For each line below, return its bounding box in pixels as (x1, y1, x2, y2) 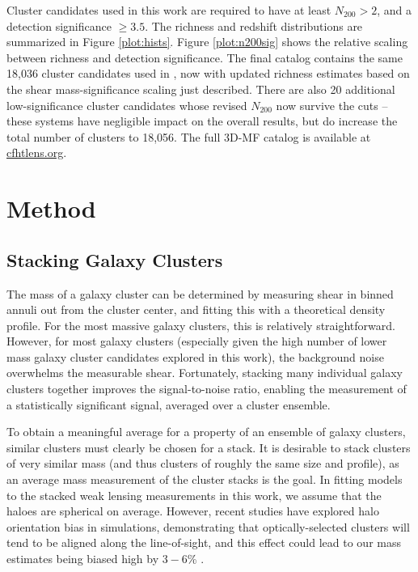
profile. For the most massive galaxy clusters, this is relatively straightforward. (6, 316, 395, 333)
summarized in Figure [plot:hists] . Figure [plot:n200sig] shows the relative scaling (6, 33, 408, 50)
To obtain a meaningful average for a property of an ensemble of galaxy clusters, (6, 423, 406, 440)
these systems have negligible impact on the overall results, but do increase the (6, 112, 398, 129)
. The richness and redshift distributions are (145, 17, 363, 34)
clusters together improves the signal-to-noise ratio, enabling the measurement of (6, 380, 407, 397)
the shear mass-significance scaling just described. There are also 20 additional (6, 80, 395, 97)
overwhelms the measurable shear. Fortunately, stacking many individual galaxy (6, 364, 403, 381)
